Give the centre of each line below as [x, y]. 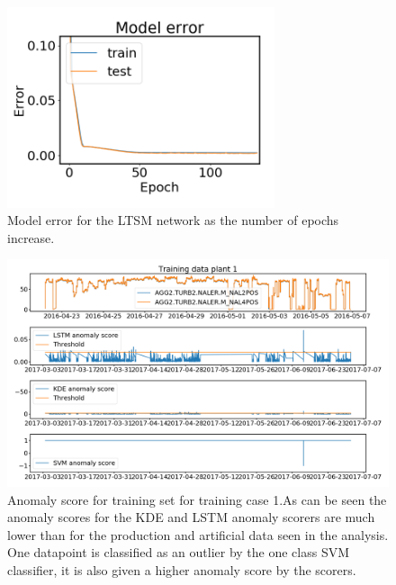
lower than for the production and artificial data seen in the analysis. [198, 534]
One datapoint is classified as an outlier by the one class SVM [179, 552]
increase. [31, 237]
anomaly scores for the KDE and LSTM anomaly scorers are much [191, 517]
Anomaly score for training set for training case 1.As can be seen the [197, 499]
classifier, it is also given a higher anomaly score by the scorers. [182, 569]
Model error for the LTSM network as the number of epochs [173, 220]
